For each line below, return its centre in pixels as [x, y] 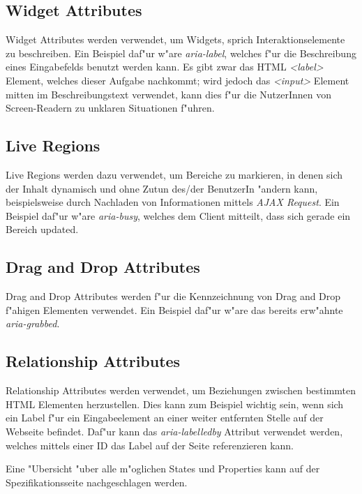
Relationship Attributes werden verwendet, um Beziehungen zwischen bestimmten [181, 390]
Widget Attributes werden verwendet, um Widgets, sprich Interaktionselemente [175, 39]
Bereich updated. [42, 229]
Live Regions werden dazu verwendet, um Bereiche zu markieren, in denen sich [174, 174]
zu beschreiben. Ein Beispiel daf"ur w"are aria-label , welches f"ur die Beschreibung [181, 53]
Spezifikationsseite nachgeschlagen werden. [97, 482]
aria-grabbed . [33, 323]
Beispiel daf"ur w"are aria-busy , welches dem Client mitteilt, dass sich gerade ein [178, 215]
